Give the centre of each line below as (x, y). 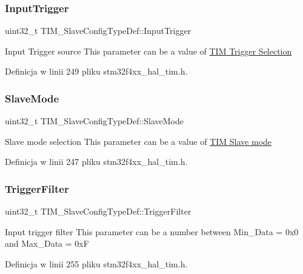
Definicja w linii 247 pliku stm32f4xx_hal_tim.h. (96, 162)
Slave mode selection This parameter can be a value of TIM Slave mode (138, 141)
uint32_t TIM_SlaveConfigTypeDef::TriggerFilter (98, 211)
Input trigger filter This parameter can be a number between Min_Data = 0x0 (152, 231)
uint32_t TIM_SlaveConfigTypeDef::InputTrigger (98, 31)
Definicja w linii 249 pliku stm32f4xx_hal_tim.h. (96, 71)
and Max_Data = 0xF (47, 243)
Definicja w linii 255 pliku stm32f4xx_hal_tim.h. (96, 264)
